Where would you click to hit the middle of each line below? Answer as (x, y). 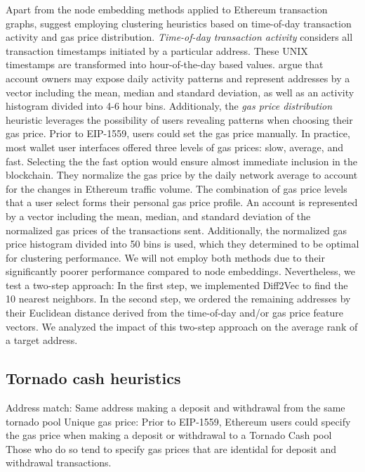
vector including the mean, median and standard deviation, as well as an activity (180, 92)
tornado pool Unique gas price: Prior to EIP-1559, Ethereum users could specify (178, 421)
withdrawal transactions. (59, 463)
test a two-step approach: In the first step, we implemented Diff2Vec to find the (177, 285)
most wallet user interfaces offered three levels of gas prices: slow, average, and (174, 147)
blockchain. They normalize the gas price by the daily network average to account (182, 175)
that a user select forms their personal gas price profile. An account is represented (182, 202)
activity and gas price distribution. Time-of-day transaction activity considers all (179, 37)
